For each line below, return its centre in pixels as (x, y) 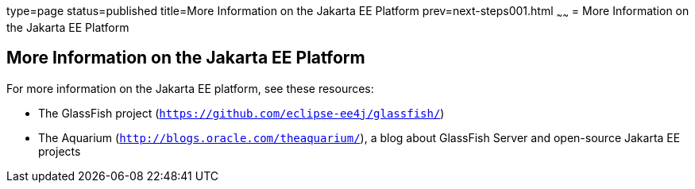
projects (60, 151)
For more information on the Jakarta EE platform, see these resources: (190, 88)
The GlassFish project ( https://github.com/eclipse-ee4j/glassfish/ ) (241, 113)
